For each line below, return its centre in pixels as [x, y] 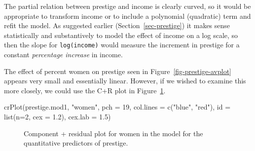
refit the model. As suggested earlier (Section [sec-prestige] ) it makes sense [117, 25]
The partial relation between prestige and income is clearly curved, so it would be [127, 6]
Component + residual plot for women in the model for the [113, 133]
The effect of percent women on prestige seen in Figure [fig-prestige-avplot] [118, 71]
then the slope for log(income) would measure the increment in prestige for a [122, 45]
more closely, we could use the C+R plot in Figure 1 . [85, 90]
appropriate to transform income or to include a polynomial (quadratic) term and [127, 16]
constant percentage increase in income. [63, 55]
